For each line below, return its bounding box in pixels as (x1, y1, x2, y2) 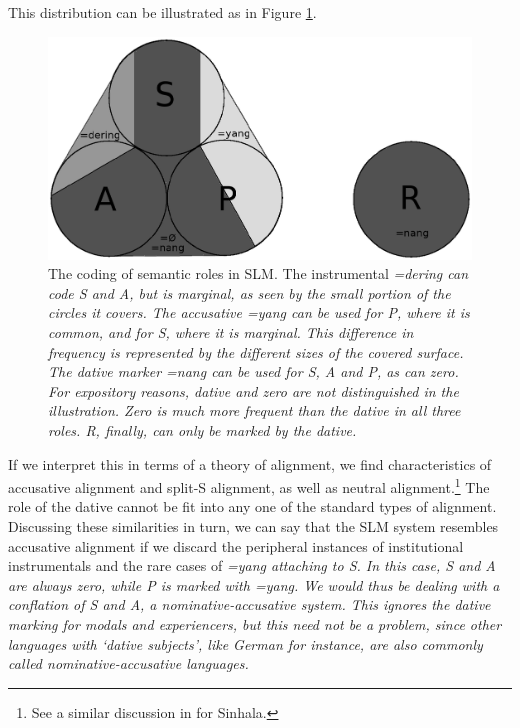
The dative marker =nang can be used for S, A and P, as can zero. (48, 361, 459, 382)
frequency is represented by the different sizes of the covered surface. (48, 341, 464, 362)
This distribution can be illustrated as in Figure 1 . (8, 2, 317, 22)
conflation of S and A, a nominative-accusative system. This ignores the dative (8, 594, 491, 615)
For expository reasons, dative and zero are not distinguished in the (48, 380, 459, 401)
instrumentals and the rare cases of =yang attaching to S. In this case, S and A (8, 555, 496, 576)
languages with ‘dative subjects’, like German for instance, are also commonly (8, 633, 483, 654)
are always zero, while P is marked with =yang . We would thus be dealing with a (8, 574, 500, 595)
